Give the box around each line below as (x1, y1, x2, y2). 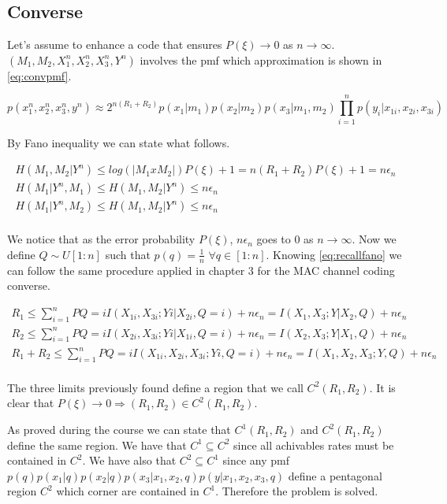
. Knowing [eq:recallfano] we (266, 246, 402, 262)
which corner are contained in (56, 483, 199, 499)
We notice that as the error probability (7, 231, 196, 247)
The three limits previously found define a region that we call (7, 379, 304, 395)
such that (105, 246, 151, 262)
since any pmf (222, 452, 289, 469)
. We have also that (82, 452, 177, 469)
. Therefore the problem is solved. (215, 483, 378, 499)
